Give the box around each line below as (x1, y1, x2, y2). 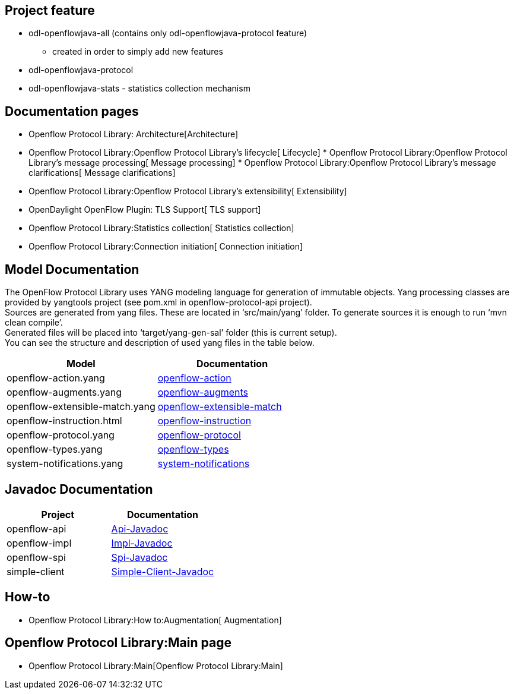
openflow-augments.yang (7, 386, 122, 399)
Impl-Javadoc (111, 537, 173, 549)
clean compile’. (5, 317, 63, 328)
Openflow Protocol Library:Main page (5, 635, 231, 651)
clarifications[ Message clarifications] (28, 168, 176, 178)
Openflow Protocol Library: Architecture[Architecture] (28, 129, 239, 140)
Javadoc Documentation (5, 481, 153, 497)
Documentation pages (5, 103, 139, 119)
